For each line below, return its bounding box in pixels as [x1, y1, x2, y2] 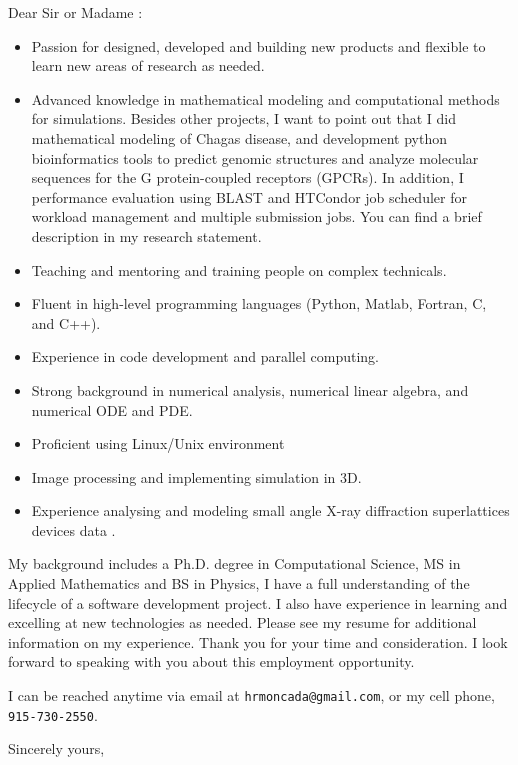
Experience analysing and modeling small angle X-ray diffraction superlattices [31, 500, 510, 521]
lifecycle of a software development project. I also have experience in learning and [8, 592, 508, 613]
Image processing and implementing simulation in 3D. [31, 466, 362, 487]
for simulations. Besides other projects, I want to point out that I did [31, 108, 456, 129]
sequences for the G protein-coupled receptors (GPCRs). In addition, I [31, 167, 464, 188]
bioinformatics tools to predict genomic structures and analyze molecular [31, 147, 479, 168]
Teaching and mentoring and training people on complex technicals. [31, 259, 447, 280]
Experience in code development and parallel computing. [31, 346, 379, 367]
